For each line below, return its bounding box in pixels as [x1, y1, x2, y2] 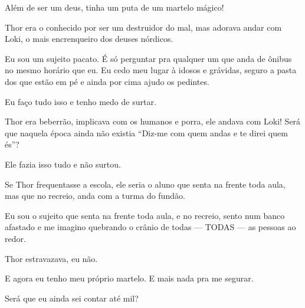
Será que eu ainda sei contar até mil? [5, 291, 139, 304]
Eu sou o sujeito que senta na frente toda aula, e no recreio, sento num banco [5, 209, 285, 221]
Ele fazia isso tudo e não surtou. [5, 158, 121, 170]
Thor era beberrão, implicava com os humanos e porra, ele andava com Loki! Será [5, 115, 301, 127]
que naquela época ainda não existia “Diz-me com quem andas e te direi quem [5, 126, 288, 139]
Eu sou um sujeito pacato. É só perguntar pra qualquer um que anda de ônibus [5, 52, 292, 64]
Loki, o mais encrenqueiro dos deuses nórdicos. [5, 32, 173, 45]
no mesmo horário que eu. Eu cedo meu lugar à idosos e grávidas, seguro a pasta [5, 64, 297, 76]
